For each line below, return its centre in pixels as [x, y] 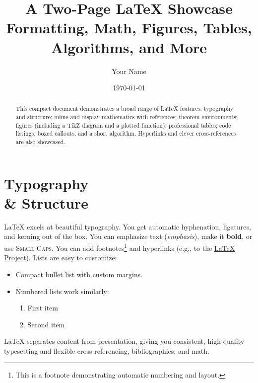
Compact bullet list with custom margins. [79, 274]
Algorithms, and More [129, 47]
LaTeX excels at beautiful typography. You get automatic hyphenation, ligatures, [128, 226]
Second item [46, 324]
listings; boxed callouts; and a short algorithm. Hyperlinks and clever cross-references [126, 133]
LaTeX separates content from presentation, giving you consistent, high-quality [124, 341]
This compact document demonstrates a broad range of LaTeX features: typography [125, 109]
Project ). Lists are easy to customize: [61, 258]
